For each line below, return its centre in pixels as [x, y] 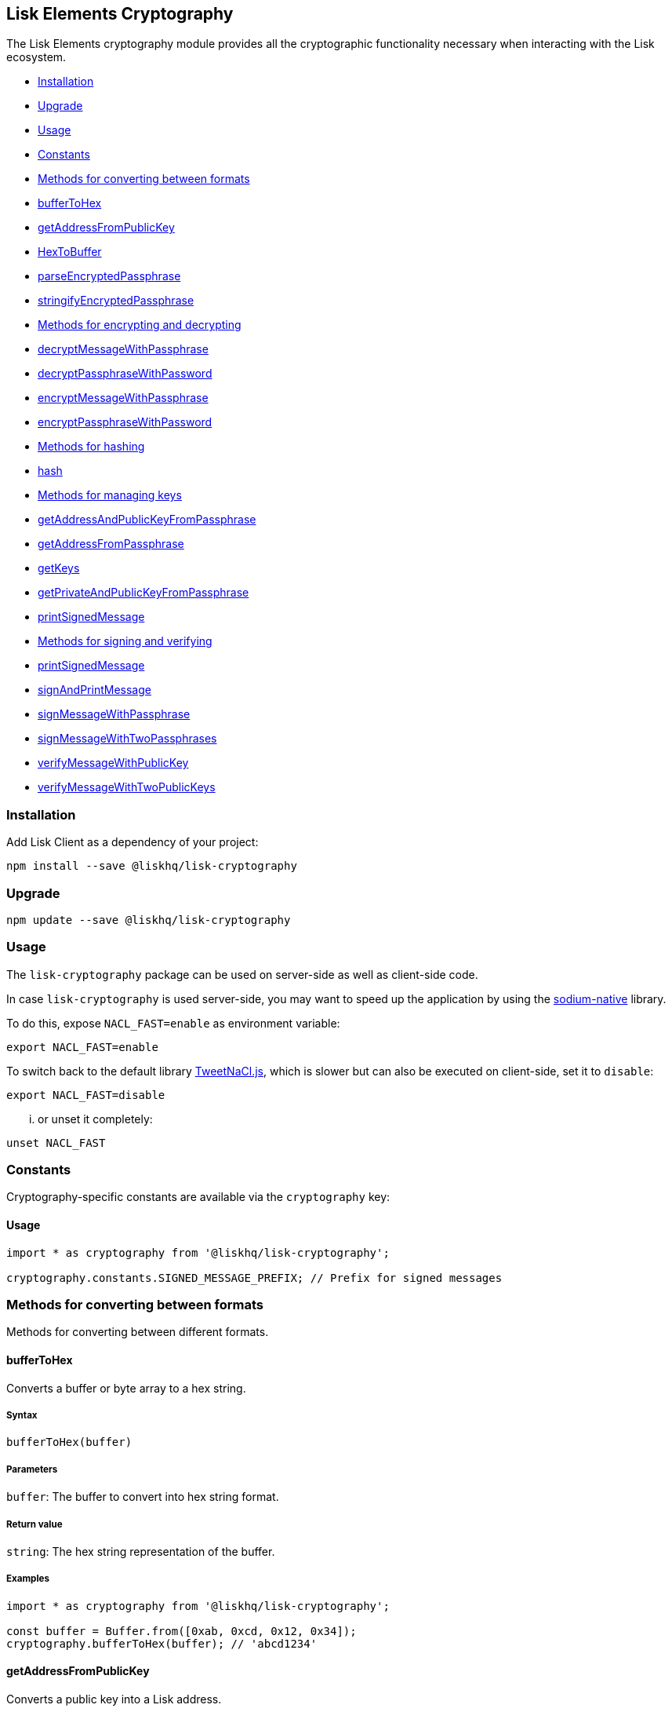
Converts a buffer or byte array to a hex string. [126, 1388]
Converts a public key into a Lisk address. [114, 1699]
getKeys [59, 568]
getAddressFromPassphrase [111, 544]
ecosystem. [36, 57]
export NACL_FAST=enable [82, 1047]
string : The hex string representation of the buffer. [141, 1551]
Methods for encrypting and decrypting [140, 325]
